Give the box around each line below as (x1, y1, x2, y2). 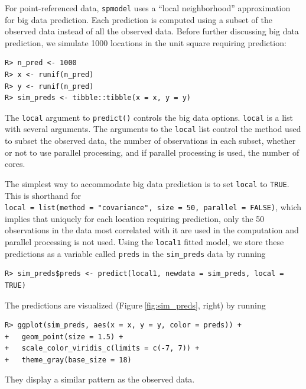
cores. (5, 157, 25, 170)
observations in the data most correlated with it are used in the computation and (5, 224, 299, 236)
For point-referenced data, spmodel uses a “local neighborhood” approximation (5, 2, 291, 14)
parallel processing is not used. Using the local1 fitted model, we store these (5, 236, 284, 247)
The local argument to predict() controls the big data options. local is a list (5, 111, 293, 123)
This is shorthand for (5, 189, 82, 201)
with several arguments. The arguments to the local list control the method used (5, 123, 301, 135)
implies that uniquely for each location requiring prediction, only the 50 (5, 212, 265, 224)
